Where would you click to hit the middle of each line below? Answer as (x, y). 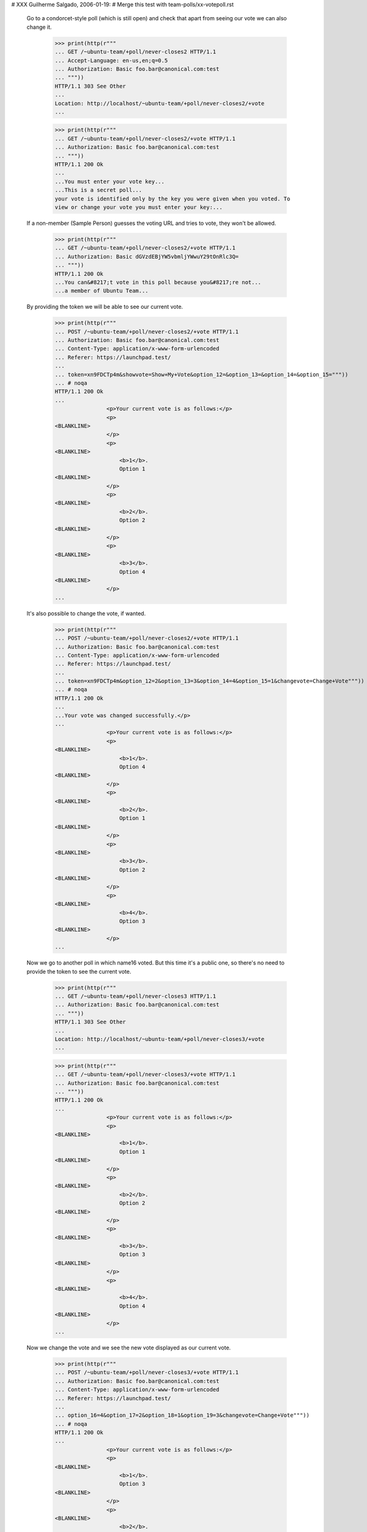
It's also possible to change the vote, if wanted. (86, 613)
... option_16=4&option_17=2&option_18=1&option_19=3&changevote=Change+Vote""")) (182, 1415)
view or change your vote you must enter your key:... (139, 207)
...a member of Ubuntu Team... (102, 291)
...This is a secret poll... (98, 190)
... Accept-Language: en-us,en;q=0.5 (111, 60)
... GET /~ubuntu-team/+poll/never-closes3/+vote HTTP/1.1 (145, 1075)
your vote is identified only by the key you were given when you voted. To (172, 199)
